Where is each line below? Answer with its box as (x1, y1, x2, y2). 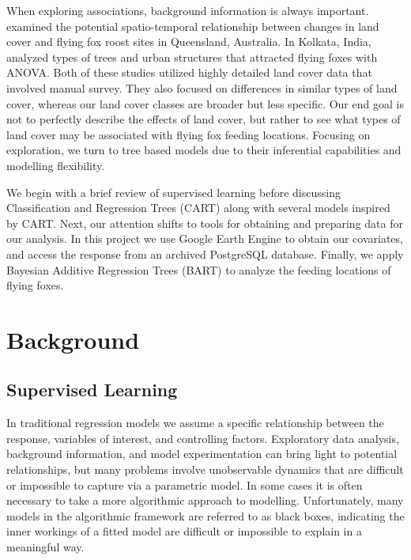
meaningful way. (6, 539, 85, 555)
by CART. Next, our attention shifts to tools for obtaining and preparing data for (6, 214, 403, 231)
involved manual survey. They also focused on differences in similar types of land (6, 79, 398, 96)
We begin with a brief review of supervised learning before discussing (6, 184, 341, 200)
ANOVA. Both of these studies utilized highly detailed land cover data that (6, 64, 372, 81)
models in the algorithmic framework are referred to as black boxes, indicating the (6, 507, 405, 524)
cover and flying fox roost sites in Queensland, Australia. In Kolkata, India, (6, 33, 371, 50)
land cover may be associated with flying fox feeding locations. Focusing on (6, 126, 371, 142)
